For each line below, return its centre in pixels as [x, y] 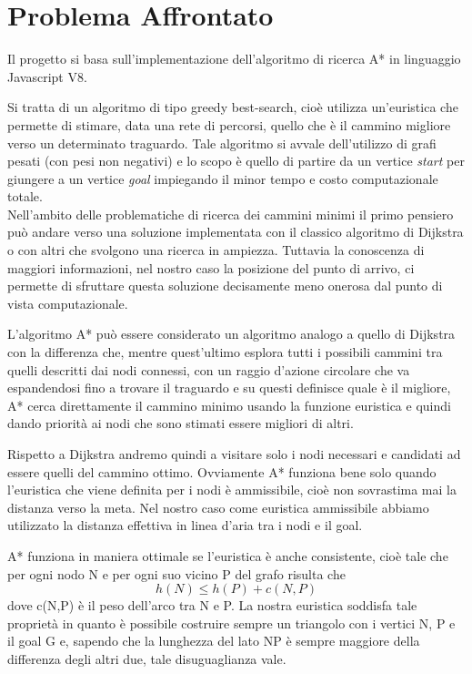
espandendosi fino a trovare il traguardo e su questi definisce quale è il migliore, [229, 388]
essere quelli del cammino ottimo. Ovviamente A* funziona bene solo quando [222, 471]
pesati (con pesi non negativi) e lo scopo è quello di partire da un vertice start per [236, 161]
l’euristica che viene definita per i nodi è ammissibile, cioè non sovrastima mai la [232, 490]
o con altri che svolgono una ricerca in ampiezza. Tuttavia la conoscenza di [216, 250]
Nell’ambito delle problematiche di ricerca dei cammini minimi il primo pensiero [231, 214]
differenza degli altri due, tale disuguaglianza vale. [147, 658]
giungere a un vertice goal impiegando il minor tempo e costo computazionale [223, 178]
